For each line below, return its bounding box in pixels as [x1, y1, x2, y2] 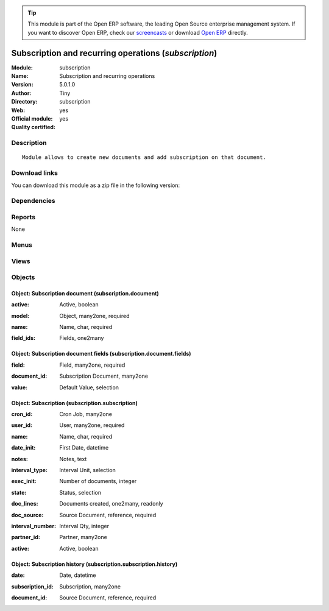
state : [11, 489, 27, 496]
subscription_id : [11, 582, 54, 590]
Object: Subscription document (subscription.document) [11, 289, 160, 297]
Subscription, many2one [59, 582, 121, 590]
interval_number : [11, 522, 57, 529]
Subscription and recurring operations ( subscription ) [11, 48, 218, 58]
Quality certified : [11, 124, 56, 131]
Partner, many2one [59, 534, 108, 541]
